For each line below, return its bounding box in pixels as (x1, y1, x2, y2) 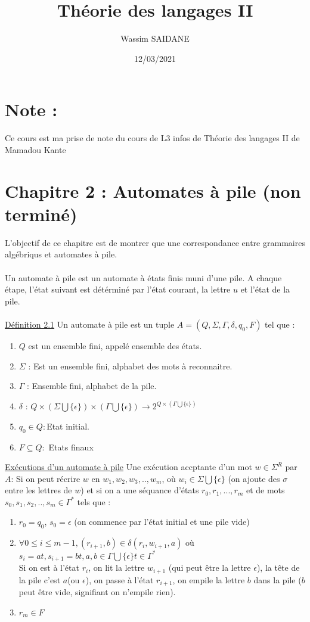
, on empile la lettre (172, 573, 245, 586)
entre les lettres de (5, 484, 72, 496)
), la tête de (256, 561, 300, 574)
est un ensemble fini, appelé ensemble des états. (28, 339, 202, 352)
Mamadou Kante (5, 143, 66, 155)
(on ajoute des (228, 472, 280, 484)
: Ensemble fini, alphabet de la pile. (27, 380, 157, 392)
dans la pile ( (253, 573, 302, 586)
